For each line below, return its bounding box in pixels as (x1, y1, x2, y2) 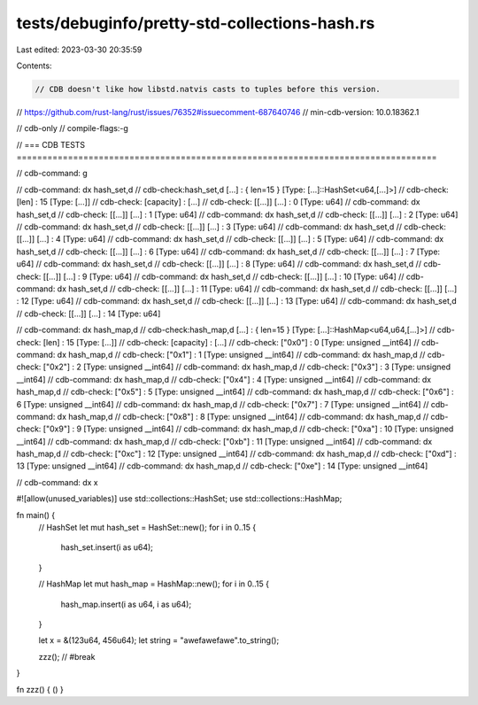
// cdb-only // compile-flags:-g (16, 123, 128, 134)
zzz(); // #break (38, 651, 96, 662)
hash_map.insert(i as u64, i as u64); (60, 599, 192, 609)
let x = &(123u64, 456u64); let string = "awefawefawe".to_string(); (38, 635, 280, 646)
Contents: (16, 60, 52, 71)
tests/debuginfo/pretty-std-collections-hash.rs (16, 13, 375, 33)
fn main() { (16, 509, 56, 520)
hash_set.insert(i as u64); (60, 542, 154, 553)
